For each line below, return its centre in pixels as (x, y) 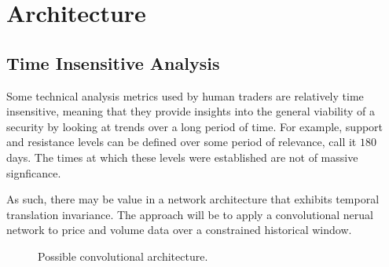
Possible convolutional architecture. (123, 256)
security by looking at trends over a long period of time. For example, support (195, 126)
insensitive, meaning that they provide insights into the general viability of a (191, 111)
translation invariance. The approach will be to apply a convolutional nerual (190, 214)
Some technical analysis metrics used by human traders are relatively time (185, 95)
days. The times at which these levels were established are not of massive (182, 157)
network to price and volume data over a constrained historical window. (179, 230)
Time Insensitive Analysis (113, 62)
